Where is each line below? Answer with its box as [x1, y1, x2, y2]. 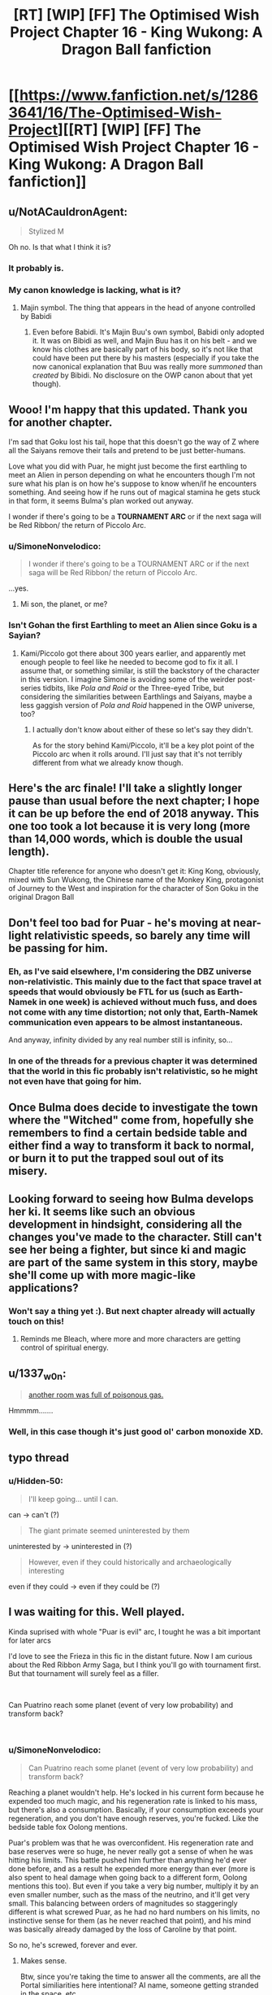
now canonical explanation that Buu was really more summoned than [32, 362, 263, 372]
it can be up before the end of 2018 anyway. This [8, 807, 260, 821]
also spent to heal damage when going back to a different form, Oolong [8, 1872, 248, 1882]
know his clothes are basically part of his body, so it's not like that [32, 344, 253, 355]
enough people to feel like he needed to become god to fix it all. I [19, 657, 238, 666]
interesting [28, 1565, 65, 1575]
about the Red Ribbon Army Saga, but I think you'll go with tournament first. [8, 1660, 261, 1670]
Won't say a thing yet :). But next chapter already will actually [8, 1305, 256, 1316]
